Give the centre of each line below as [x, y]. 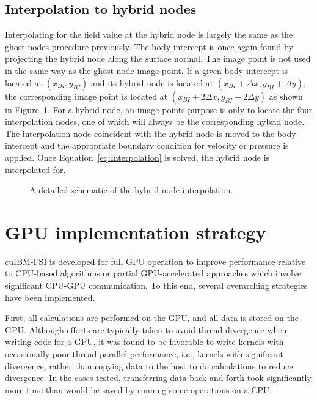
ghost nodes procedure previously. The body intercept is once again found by [149, 46]
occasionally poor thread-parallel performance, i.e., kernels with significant [144, 354]
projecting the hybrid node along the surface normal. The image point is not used [158, 58]
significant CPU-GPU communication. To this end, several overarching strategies [156, 285]
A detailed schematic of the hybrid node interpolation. [131, 190]
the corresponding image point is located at [86, 96]
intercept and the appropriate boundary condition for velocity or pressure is [147, 145]
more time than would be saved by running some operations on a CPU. [139, 389]
